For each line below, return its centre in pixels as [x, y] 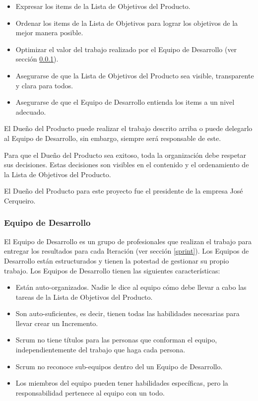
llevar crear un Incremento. [57, 323]
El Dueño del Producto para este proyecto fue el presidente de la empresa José [124, 191]
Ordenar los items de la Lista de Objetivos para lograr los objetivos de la [127, 23]
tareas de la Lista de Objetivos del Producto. [84, 297]
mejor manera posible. [49, 33]
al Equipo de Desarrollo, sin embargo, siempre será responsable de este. [113, 138]
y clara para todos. [44, 85]
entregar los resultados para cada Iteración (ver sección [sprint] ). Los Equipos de [127, 251]
